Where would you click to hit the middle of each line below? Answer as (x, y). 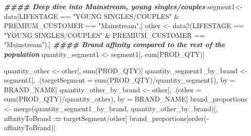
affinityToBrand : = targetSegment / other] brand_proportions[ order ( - (107, 118)
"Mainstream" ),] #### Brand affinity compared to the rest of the (115, 44)
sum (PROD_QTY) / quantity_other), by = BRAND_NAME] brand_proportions (125, 99)
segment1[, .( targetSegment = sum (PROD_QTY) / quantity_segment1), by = (120, 80)
